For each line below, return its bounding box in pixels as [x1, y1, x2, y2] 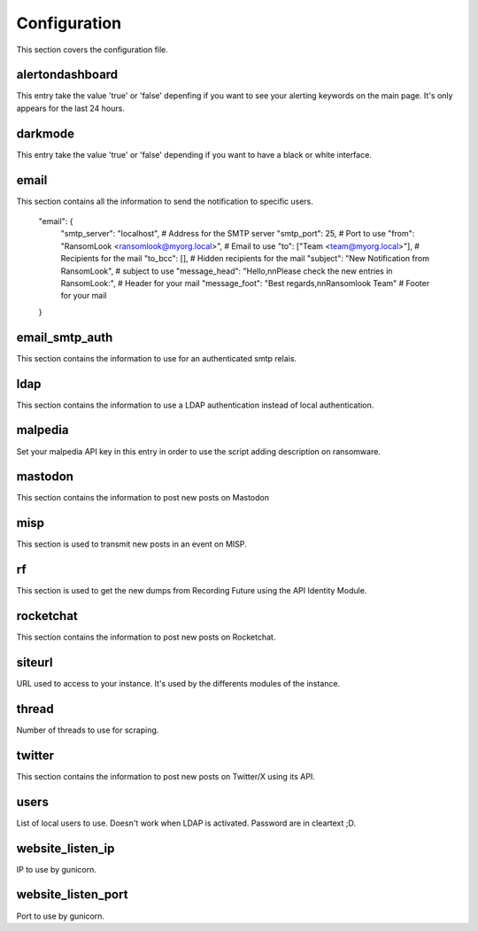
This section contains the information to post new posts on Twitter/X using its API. [16, 771, 316, 781]
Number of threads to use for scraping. [16, 725, 159, 735]
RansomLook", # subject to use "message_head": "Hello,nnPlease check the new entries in [60, 266, 393, 276]
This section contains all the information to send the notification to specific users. [16, 196, 314, 206]
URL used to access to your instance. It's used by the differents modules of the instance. [16, 679, 341, 689]
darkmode [16, 126, 75, 141]
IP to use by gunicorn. [16, 864, 96, 874]
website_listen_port [16, 887, 128, 903]
